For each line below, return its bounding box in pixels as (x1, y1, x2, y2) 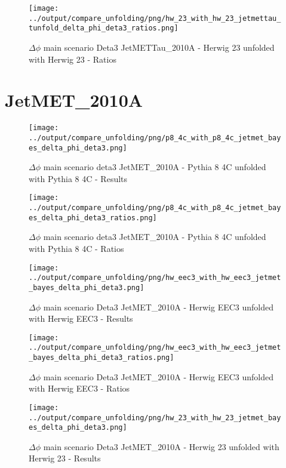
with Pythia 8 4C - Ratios (29, 242, 124, 254)
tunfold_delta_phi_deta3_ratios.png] (29, 24, 179, 33)
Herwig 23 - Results (29, 452, 101, 464)
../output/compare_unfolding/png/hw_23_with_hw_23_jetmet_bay (29, 413, 281, 422)
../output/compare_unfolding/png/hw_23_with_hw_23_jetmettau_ (29, 14, 281, 23)
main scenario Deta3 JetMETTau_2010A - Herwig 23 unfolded (43, 41, 275, 53)
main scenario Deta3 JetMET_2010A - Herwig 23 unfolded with (43, 440, 279, 452)
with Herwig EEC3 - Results (29, 312, 133, 325)
